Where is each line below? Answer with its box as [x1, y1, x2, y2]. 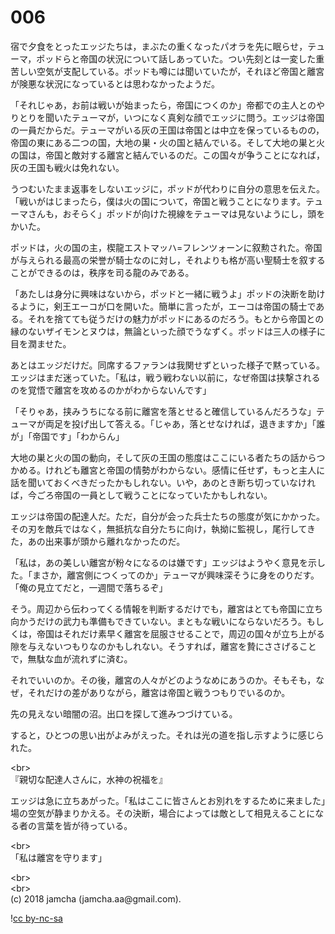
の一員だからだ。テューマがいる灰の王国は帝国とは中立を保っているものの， [10, 124, 325, 136]
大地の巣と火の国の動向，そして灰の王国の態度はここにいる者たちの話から [10, 451, 317, 463]
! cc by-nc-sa [10, 912, 63, 924]
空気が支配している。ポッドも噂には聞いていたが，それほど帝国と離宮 [36, 65, 325, 77]
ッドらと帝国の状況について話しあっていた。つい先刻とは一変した [44, 52, 317, 65]
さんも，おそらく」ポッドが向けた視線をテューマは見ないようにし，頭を [27, 207, 326, 220]
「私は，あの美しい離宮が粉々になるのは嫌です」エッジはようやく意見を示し [10, 556, 326, 568]
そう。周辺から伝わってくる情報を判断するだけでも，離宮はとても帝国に [10, 602, 307, 615]
